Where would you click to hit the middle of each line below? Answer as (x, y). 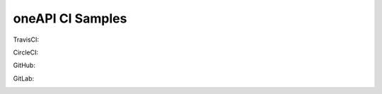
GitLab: (24, 78)
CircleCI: (26, 52)
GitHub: (24, 65)
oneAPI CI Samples (70, 18)
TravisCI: (26, 40)
